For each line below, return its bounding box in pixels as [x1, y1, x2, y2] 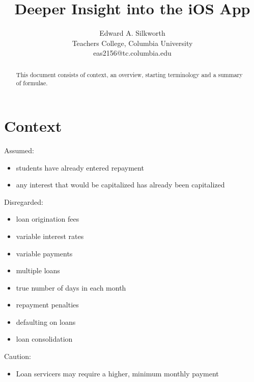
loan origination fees [16, 213, 79, 224]
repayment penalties [16, 299, 79, 310]
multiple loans [16, 265, 60, 276]
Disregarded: [4, 196, 43, 207]
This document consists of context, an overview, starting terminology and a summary [16, 70, 243, 79]
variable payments [16, 248, 73, 258]
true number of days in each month [16, 282, 126, 293]
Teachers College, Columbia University [72, 37, 193, 48]
